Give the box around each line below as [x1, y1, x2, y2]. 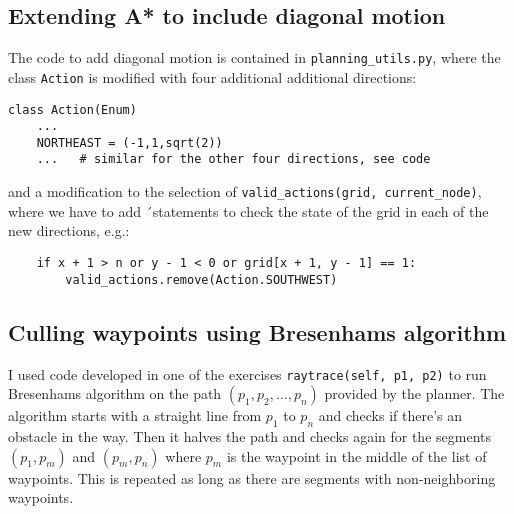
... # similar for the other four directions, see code [36, 152, 431, 167]
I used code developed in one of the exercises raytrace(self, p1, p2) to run [8, 363, 487, 384]
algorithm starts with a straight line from [8, 405, 262, 426]
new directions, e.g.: [8, 220, 130, 241]
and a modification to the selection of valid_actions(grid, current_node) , [8, 181, 482, 202]
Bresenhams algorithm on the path [8, 383, 222, 404]
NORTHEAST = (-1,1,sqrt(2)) [36, 135, 223, 150]
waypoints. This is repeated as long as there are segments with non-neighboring [8, 467, 496, 488]
